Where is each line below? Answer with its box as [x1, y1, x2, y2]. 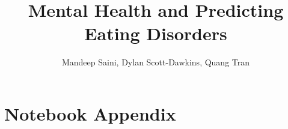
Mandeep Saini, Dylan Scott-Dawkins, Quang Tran [61, 56, 250, 68]
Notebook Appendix [4, 101, 176, 125]
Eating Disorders [84, 21, 227, 46]
